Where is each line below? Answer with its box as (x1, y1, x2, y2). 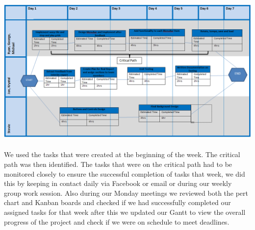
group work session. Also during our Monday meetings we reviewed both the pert (4, 187, 249, 198)
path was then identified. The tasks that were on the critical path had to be (4, 159, 232, 169)
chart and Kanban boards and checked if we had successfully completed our (4, 197, 231, 207)
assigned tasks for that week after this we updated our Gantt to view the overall (4, 207, 246, 217)
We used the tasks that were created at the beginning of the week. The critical (4, 149, 240, 160)
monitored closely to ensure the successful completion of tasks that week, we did (4, 168, 245, 179)
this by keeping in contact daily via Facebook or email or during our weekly (4, 178, 232, 188)
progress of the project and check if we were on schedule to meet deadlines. (4, 216, 229, 227)
